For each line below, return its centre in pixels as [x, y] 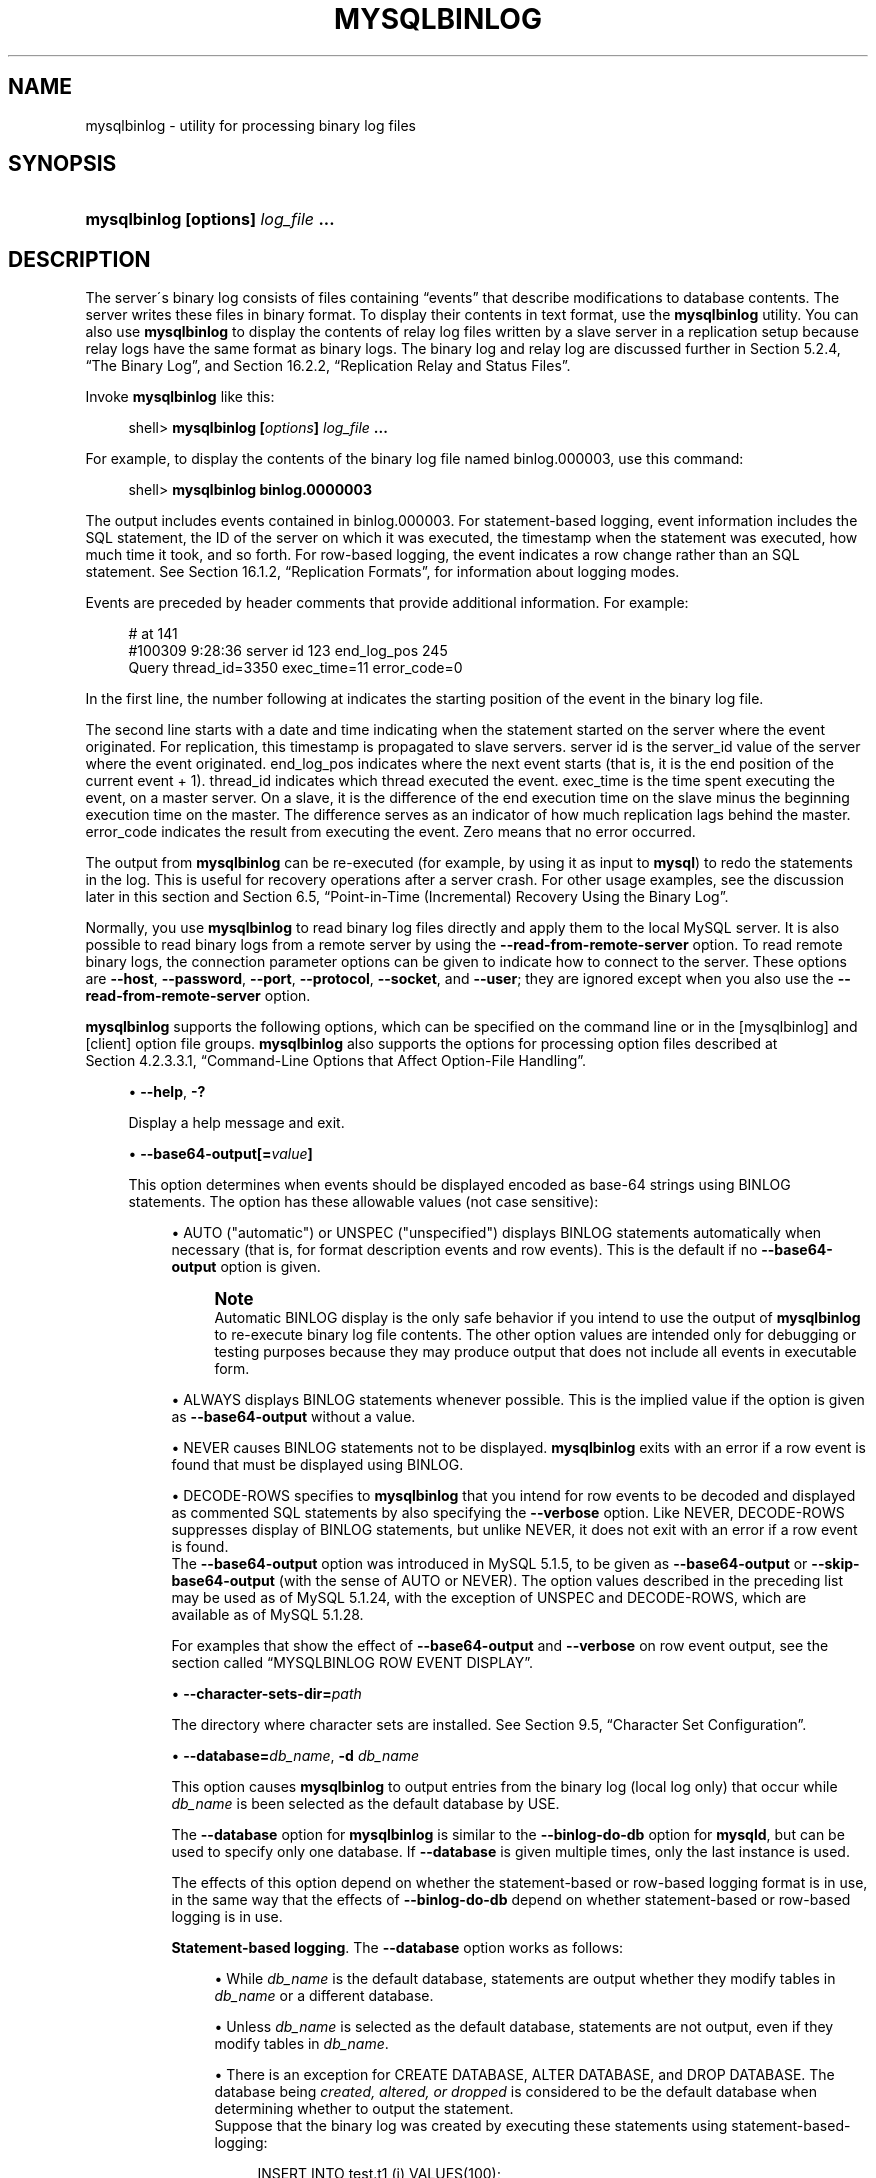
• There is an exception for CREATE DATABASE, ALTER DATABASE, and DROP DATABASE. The [524, 2075]
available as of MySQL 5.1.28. [267, 1615]
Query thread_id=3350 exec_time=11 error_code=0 [295, 668]
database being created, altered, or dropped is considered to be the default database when [515, 2092]
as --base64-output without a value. [293, 1417]
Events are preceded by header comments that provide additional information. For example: [387, 603]
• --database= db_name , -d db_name [295, 1756]
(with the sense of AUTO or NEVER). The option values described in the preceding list [561, 1581]
